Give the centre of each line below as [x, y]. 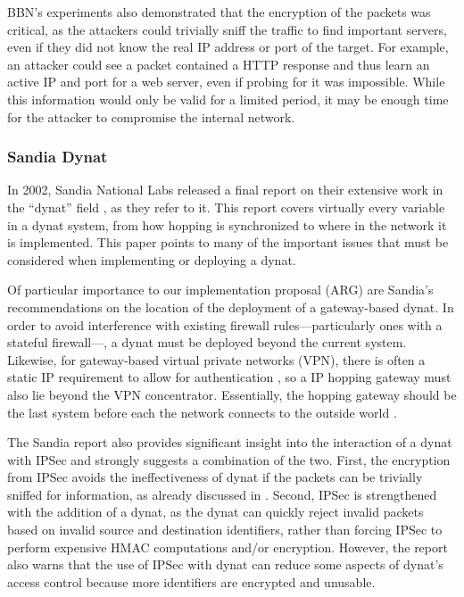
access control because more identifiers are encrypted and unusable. [191, 581]
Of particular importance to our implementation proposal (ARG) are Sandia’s [220, 290]
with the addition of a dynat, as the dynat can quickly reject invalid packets [215, 512]
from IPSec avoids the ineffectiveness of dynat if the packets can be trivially [215, 477]
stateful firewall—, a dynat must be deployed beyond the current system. [207, 342]
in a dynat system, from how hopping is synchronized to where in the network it [227, 224]
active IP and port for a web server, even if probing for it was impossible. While [226, 82]
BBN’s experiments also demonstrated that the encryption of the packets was [219, 12]
